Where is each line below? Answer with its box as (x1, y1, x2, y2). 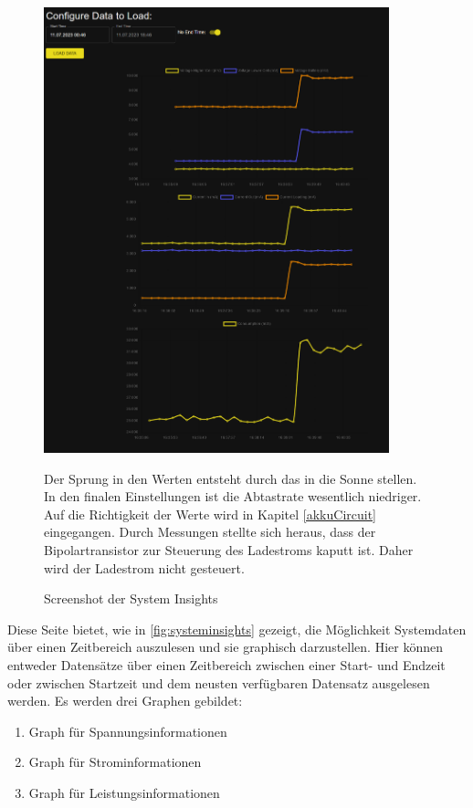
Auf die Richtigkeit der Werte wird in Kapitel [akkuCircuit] (44, 504, 377, 523)
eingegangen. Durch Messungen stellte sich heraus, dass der (44, 522, 376, 541)
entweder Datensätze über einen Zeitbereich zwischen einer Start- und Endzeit (7, 655, 446, 674)
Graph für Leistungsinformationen (28, 782, 220, 802)
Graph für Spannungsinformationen (28, 721, 227, 740)
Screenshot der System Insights (44, 589, 218, 608)
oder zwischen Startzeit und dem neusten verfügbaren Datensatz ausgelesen (7, 673, 430, 692)
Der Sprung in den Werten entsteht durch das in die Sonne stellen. (44, 468, 417, 488)
